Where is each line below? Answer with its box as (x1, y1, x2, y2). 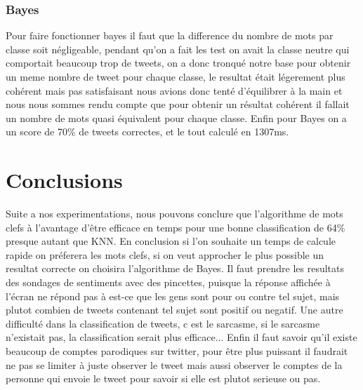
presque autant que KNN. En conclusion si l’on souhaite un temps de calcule (6, 234, 336, 248)
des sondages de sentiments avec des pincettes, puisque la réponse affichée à (6, 275, 331, 290)
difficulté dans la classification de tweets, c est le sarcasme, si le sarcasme (6, 316, 320, 330)
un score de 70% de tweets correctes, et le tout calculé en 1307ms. (6, 124, 289, 139)
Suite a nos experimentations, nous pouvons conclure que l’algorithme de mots (6, 206, 343, 221)
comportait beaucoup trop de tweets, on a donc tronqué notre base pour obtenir (6, 55, 351, 70)
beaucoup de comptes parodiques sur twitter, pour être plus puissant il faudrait (6, 344, 348, 358)
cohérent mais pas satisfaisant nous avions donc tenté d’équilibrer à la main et (6, 83, 343, 97)
